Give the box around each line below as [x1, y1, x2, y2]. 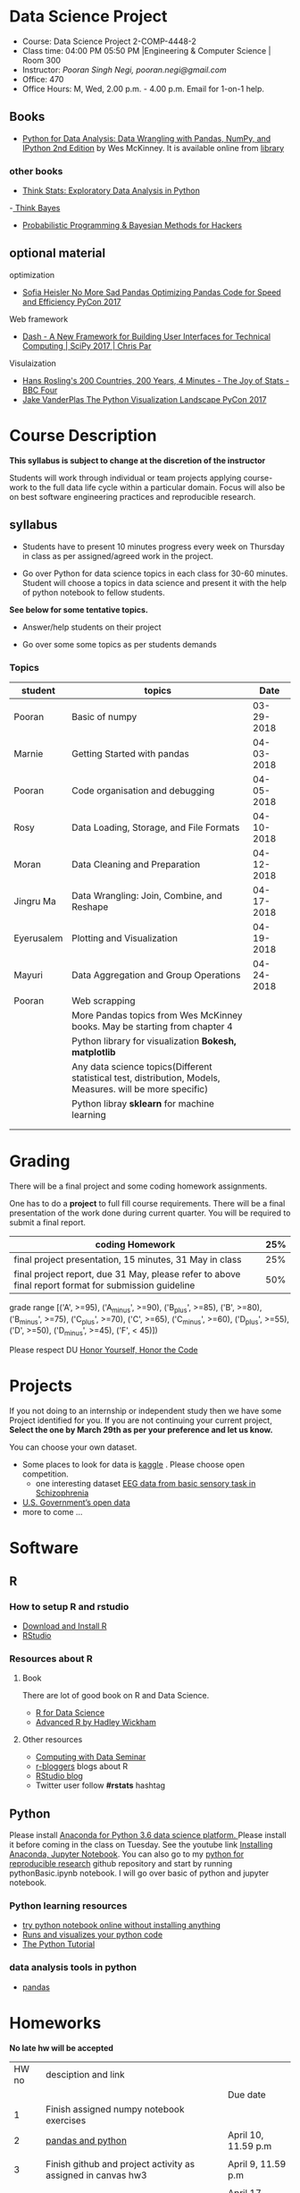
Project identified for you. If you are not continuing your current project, [9, 1415, 272, 1426]
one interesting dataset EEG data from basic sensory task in [35, 1478, 256, 1489]
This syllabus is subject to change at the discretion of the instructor [9, 454, 266, 466]
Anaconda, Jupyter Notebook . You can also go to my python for [9, 1849, 244, 1859]
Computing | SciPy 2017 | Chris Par [21, 340, 152, 351]
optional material [9, 246, 105, 261]
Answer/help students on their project [21, 622, 162, 632]
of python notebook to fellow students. [21, 587, 165, 597]
